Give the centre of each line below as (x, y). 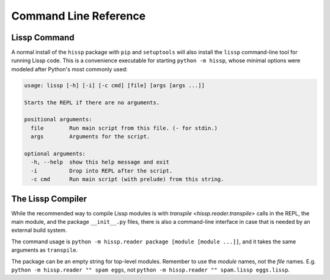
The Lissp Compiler (49, 199)
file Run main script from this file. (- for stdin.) (124, 128)
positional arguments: (58, 120)
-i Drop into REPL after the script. (102, 171)
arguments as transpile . (45, 250)
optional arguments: (55, 153)
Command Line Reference (79, 16)
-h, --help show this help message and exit (100, 162)
